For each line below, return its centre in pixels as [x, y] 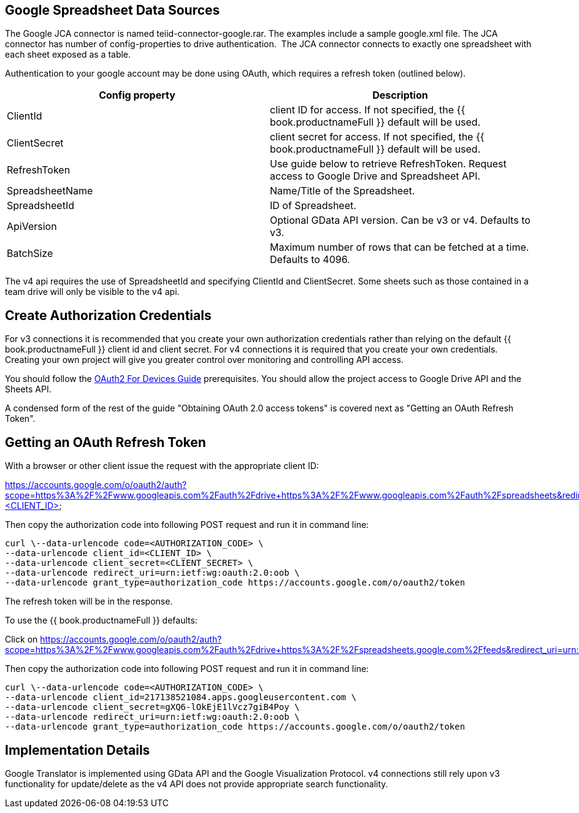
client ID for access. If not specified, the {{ [368, 110]
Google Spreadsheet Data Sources [113, 10]
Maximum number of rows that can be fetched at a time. [400, 247]
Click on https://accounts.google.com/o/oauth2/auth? [113, 639]
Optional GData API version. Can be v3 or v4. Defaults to [400, 220]
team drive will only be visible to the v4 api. [92, 292]
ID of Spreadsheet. [313, 206]
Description [400, 95]
